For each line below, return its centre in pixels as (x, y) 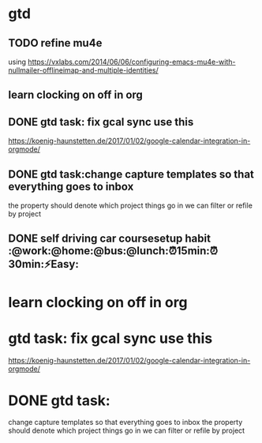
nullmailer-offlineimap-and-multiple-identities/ (84, 70)
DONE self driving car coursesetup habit (110, 239)
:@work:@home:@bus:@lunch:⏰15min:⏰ (113, 251)
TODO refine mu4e (55, 43)
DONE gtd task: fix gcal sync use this (101, 122)
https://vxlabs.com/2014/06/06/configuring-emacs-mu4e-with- (131, 62)
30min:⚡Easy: (43, 264)
